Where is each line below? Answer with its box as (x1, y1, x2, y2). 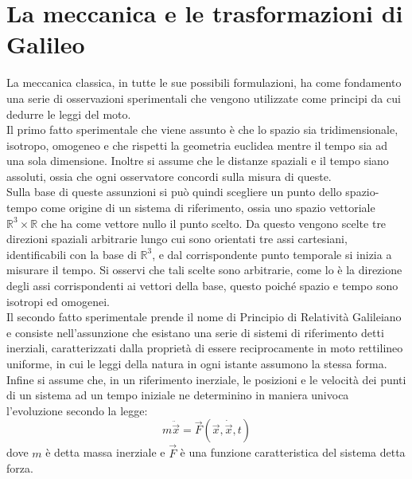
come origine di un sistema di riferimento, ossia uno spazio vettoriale (41, 199, 375, 216)
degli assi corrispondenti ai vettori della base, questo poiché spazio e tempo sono (6, 277, 398, 294)
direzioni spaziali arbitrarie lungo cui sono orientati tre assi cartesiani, (6, 230, 348, 247)
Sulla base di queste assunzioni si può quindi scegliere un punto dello (6, 183, 342, 200)
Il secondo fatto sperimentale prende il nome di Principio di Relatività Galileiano (6, 308, 402, 325)
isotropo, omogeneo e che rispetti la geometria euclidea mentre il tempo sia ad (6, 136, 388, 153)
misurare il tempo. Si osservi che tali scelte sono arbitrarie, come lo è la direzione (6, 261, 402, 278)
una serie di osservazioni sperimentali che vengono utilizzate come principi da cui (6, 89, 401, 106)
